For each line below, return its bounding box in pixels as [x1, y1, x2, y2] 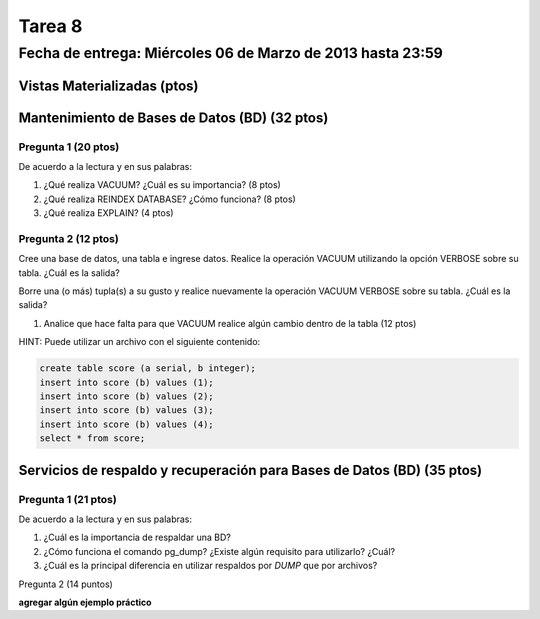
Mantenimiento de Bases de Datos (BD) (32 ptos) [18, 109, 329, 126]
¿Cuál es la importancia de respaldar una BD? [43, 531, 232, 544]
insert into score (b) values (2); [39, 391, 214, 402]
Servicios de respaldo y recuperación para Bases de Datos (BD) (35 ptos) [18, 461, 483, 479]
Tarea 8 [18, 15, 83, 37]
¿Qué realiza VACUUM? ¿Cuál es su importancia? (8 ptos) [43, 179, 282, 191]
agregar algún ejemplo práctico [18, 596, 152, 608]
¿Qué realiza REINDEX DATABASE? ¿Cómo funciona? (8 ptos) [43, 193, 297, 205]
